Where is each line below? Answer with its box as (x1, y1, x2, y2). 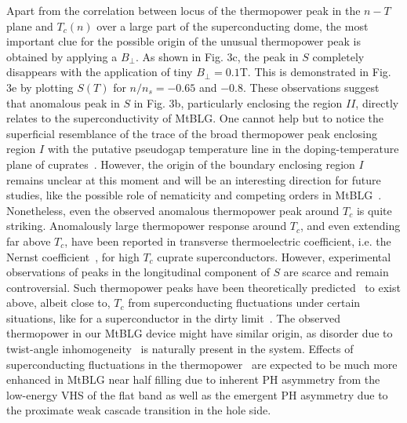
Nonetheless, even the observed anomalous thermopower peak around (6, 202, 340, 218)
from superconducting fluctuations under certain (128, 294, 361, 311)
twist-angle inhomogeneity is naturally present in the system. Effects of (6, 341, 354, 357)
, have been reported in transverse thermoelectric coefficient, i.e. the (64, 232, 391, 249)
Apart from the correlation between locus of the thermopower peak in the (6, 2, 361, 18)
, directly (355, 94, 399, 111)
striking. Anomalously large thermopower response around (6, 217, 287, 234)
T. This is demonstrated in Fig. (239, 64, 391, 80)
